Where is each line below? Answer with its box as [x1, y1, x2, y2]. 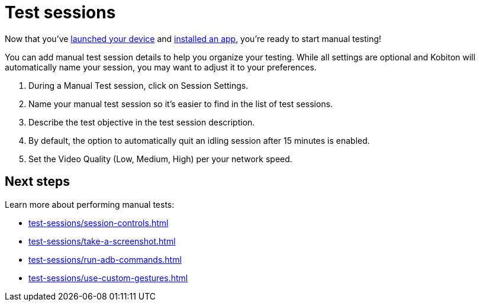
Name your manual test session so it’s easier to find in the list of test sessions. [28, 98, 333, 109]
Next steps [5, 174, 70, 189]
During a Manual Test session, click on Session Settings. [28, 80, 249, 91]
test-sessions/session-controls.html [28, 217, 169, 228]
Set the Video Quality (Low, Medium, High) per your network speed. [28, 153, 292, 164]
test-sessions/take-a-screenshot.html [28, 236, 176, 246]
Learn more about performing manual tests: [5, 199, 175, 210]
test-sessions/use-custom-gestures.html [28, 272, 188, 283]
